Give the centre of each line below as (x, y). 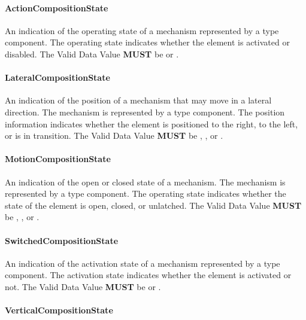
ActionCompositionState (57, 7)
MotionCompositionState (58, 159)
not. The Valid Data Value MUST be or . (83, 286)
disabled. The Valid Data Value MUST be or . (92, 54)
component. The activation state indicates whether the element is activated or (148, 275)
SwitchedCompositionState (62, 240)
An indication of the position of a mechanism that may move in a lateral (138, 100)
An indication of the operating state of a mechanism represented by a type (142, 30)
